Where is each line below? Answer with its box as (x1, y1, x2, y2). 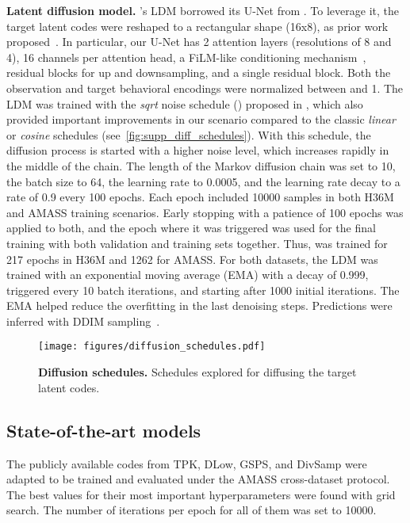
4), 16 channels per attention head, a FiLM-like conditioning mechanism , (6, 48, 366, 65)
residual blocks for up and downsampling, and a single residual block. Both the (6, 64, 391, 81)
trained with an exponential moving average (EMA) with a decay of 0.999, (6, 266, 369, 283)
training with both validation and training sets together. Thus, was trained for (6, 235, 388, 251)
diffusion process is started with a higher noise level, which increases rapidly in (6, 142, 389, 158)
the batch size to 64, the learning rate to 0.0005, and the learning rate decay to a (6, 173, 400, 189)
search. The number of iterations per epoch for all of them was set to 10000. (6, 502, 377, 518)
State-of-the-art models (6, 418, 201, 442)
